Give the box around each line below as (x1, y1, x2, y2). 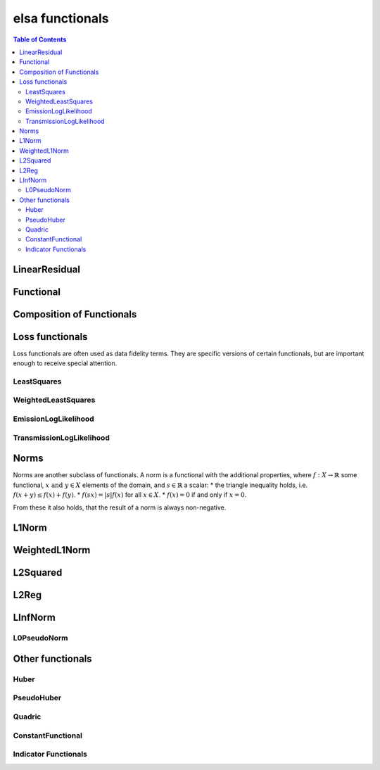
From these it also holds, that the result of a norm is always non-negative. (13, 503, 227, 512)
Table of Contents (13, 35, 67, 44)
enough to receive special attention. (13, 359, 118, 367)
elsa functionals (13, 11, 109, 26)
